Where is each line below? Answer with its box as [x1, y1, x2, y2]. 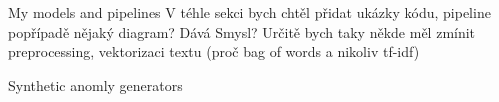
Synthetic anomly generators [8, 74, 183, 95]
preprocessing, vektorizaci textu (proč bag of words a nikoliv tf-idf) [8, 41, 420, 62]
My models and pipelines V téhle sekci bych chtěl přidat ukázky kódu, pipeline [8, 2, 491, 22]
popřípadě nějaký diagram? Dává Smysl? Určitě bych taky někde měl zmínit [8, 21, 476, 42]
